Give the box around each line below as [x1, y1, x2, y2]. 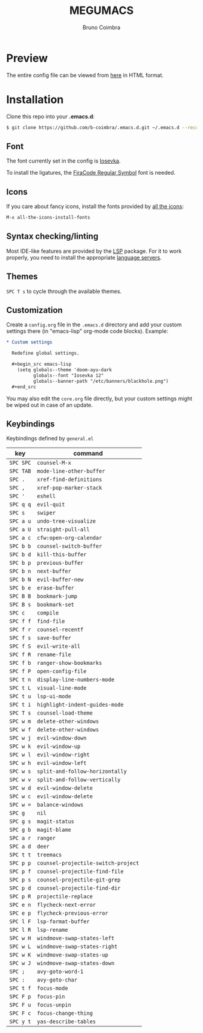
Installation [6, 92, 64, 106]
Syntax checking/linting [6, 231, 98, 241]
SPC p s [9, 877, 31, 883]
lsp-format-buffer [37, 918, 90, 925]
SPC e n [9, 901, 31, 909]
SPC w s [9, 768, 31, 775]
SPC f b [9, 659, 31, 667]
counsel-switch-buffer [37, 543, 103, 550]
